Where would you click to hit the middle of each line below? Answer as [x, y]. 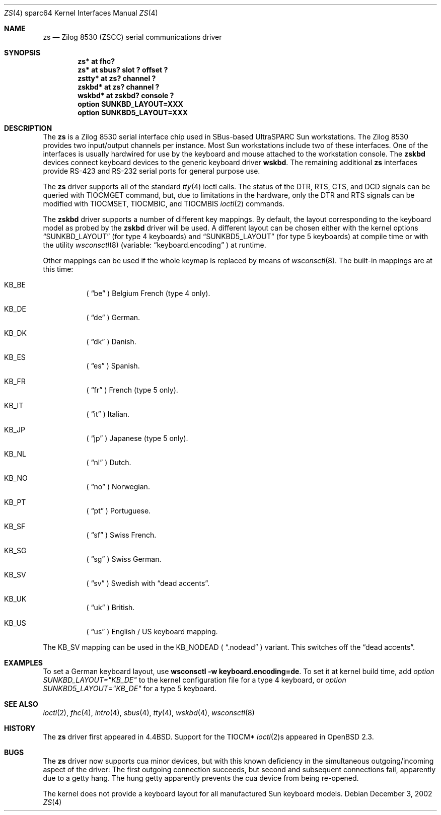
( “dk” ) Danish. [111, 342]
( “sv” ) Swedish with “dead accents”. [148, 583]
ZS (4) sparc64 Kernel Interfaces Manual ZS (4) [81, 13]
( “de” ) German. [113, 317]
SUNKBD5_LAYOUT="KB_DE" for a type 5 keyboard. [130, 688]
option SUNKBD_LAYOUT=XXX [130, 104]
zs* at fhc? [96, 61]
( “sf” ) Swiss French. [121, 535]
